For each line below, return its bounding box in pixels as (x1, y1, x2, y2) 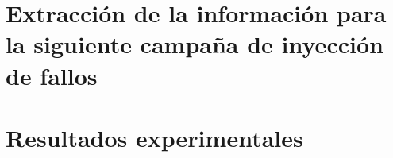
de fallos (6, 59, 98, 91)
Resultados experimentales (6, 121, 303, 153)
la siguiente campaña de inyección (6, 28, 383, 60)
